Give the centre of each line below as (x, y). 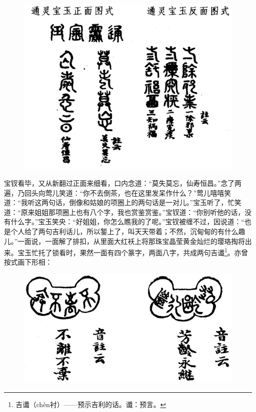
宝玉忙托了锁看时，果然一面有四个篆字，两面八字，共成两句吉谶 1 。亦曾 (133, 252)
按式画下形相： (28, 262)
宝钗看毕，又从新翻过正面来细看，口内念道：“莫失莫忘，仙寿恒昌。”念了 (119, 183)
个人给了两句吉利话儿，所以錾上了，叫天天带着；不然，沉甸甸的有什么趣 (128, 231)
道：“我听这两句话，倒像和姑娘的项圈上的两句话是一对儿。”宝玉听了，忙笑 (123, 202)
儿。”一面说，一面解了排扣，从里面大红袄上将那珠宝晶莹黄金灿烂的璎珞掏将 (125, 241)
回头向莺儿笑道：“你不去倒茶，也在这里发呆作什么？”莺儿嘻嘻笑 (128, 192)
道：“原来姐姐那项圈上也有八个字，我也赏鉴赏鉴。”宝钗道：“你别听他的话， (124, 212)
